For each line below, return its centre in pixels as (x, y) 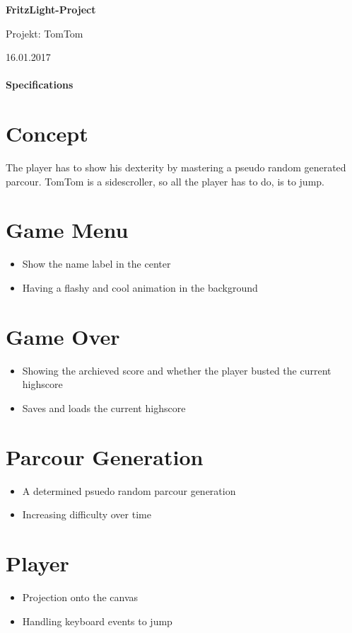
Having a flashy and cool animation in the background (140, 287)
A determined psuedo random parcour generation (129, 490)
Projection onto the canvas (80, 597)
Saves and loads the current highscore (104, 407)
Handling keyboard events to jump (97, 621)
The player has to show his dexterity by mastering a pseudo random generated (176, 167)
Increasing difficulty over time (87, 514)
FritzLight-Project (51, 9)
